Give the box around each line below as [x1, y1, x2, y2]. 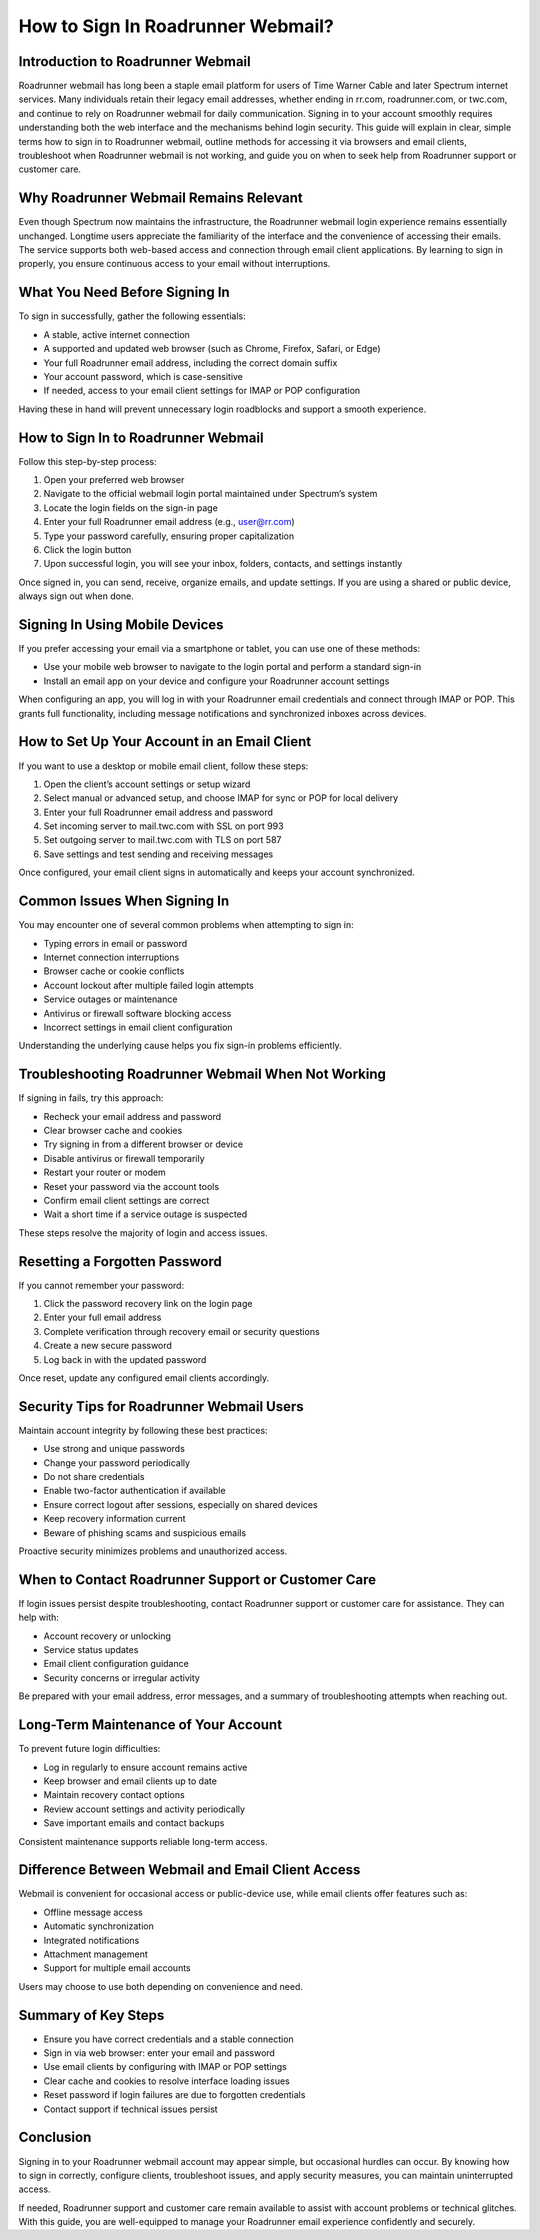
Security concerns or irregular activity [43, 1671, 200, 1684]
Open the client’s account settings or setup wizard [43, 778, 251, 790]
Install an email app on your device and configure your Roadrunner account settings [43, 675, 390, 687]
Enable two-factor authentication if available [43, 1485, 226, 1497]
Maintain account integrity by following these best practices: [18, 1424, 269, 1436]
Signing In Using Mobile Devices [18, 616, 224, 633]
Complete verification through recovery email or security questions [43, 1325, 320, 1337]
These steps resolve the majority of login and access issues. [18, 1226, 269, 1239]
